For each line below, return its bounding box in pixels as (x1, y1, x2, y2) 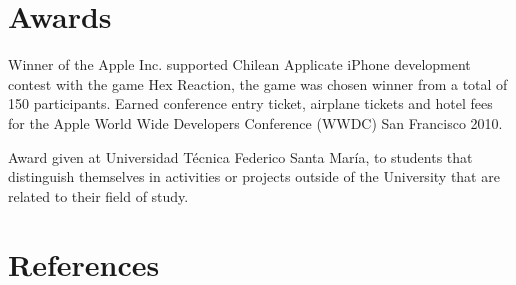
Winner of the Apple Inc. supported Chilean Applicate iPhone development (8, 54, 471, 75)
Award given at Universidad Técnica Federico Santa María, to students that (8, 146, 473, 167)
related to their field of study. (8, 185, 189, 206)
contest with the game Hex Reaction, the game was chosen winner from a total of (8, 73, 508, 94)
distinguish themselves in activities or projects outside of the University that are (8, 166, 500, 187)
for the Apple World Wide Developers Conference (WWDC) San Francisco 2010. (8, 112, 503, 133)
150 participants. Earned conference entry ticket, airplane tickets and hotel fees (8, 93, 493, 114)
